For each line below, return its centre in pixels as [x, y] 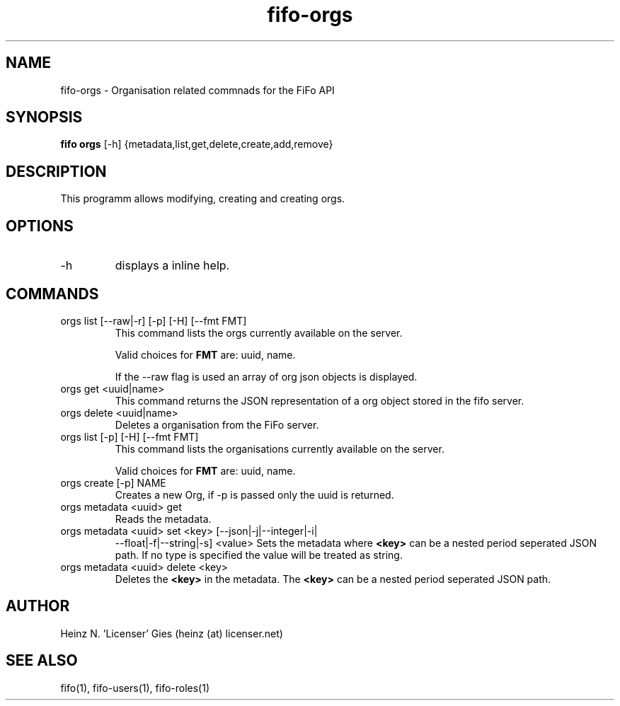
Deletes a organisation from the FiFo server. [217, 424]
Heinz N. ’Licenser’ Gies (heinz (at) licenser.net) [172, 633]
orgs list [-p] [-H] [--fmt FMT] [130, 436]
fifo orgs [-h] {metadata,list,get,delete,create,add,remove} [197, 144]
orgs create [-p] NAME [113, 482]
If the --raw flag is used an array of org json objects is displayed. [266, 376]
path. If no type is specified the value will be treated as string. [259, 555]
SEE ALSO [42, 661]
